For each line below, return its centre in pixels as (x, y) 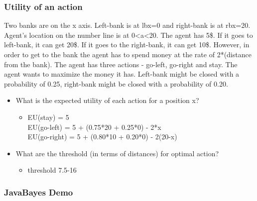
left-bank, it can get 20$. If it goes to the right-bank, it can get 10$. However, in (127, 45)
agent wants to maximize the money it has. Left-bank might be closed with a (122, 74)
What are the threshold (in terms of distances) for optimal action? (117, 153)
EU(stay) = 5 (48, 117)
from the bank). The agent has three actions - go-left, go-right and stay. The (121, 64)
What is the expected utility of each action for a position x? (107, 100)
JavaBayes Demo (39, 192)
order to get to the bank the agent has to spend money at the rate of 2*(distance (128, 54)
